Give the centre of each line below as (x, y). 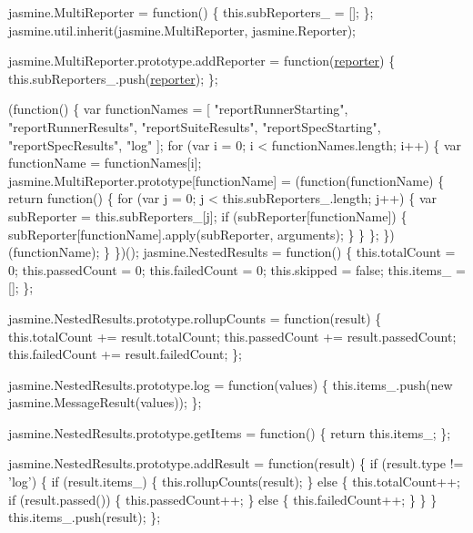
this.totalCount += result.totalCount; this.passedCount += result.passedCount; (232, 336)
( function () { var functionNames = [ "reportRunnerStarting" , (178, 109)
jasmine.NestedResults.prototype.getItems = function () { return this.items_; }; (230, 432)
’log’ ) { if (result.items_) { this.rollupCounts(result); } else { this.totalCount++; (234, 482)
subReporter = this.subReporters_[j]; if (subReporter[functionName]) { (208, 215)
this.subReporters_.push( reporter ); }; (113, 78)
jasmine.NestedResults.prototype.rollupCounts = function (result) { (195, 318)
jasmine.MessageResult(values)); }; (105, 402)
